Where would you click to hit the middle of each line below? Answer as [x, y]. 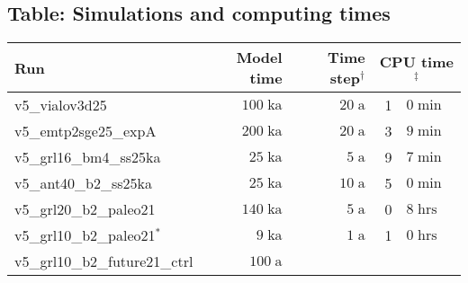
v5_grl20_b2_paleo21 [85, 209]
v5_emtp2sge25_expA [85, 131]
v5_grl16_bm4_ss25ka [88, 157]
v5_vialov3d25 [61, 105]
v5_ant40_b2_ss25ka [84, 183]
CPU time [416, 61]
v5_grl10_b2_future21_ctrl [104, 261]
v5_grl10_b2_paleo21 [85, 235]
